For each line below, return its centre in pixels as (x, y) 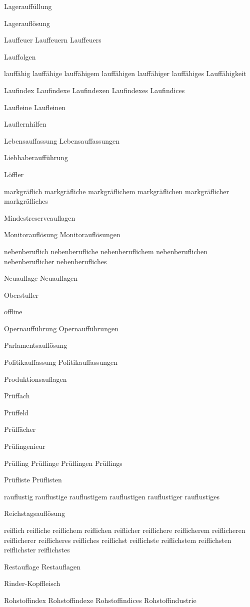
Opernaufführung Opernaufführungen (61, 328)
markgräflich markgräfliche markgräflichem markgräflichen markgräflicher (117, 191)
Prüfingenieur (25, 446)
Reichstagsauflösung (35, 513)
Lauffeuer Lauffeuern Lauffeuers (53, 40)
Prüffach (17, 396)
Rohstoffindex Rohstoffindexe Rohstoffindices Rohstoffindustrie (100, 600)
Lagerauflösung (27, 23)
